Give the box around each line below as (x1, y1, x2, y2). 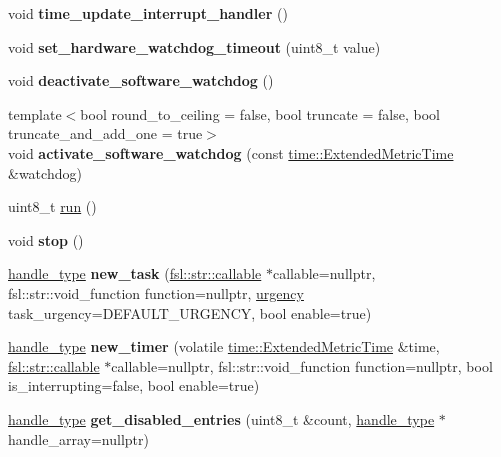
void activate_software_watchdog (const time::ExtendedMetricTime (8, 142, 454, 163)
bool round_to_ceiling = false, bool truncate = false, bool (80, 103, 440, 124)
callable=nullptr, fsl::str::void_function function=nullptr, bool (111, 355, 493, 376)
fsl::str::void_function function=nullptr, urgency (8, 282, 304, 303)
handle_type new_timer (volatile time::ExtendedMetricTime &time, (8, 336, 440, 357)
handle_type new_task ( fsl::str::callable (8, 263, 262, 284)
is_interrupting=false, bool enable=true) (8, 375, 260, 396)
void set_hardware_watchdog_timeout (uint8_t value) (8, 36, 381, 57)
